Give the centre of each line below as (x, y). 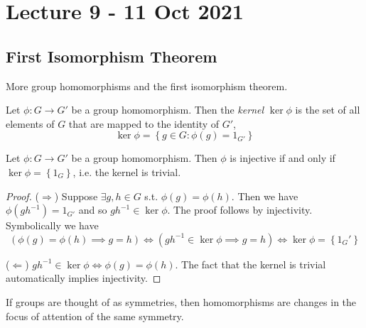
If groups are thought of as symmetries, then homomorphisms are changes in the (181, 301)
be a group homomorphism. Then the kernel (168, 110)
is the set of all (328, 110)
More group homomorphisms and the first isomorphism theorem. (147, 86)
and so (93, 210)
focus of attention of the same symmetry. (95, 316)
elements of (30, 123)
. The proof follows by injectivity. (240, 210)
